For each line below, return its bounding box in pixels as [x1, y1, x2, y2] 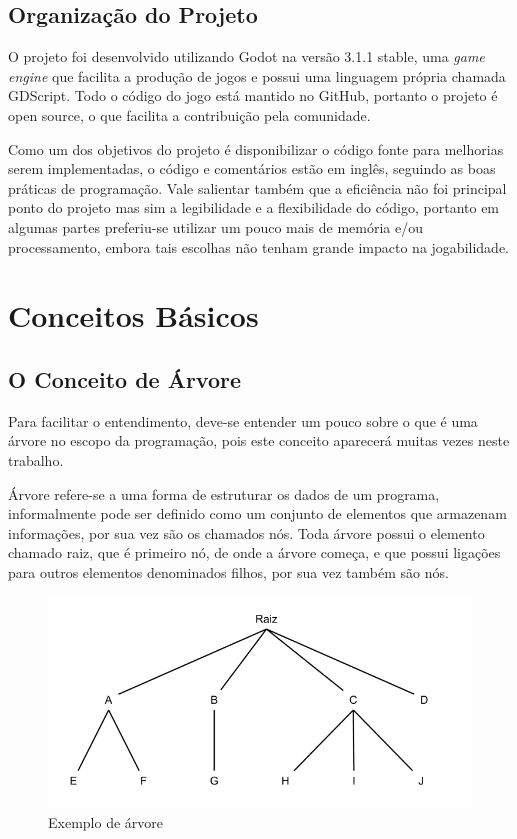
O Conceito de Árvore [8, 363, 242, 394]
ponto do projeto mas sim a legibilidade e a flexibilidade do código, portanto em [8, 197, 500, 218]
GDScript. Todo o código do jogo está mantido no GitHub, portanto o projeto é [8, 85, 498, 106]
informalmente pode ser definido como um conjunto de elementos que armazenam [8, 503, 507, 524]
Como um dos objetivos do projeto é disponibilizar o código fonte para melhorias [8, 138, 504, 159]
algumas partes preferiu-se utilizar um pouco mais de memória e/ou [8, 216, 424, 237]
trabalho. [8, 449, 64, 470]
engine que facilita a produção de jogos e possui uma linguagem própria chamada [8, 65, 506, 86]
